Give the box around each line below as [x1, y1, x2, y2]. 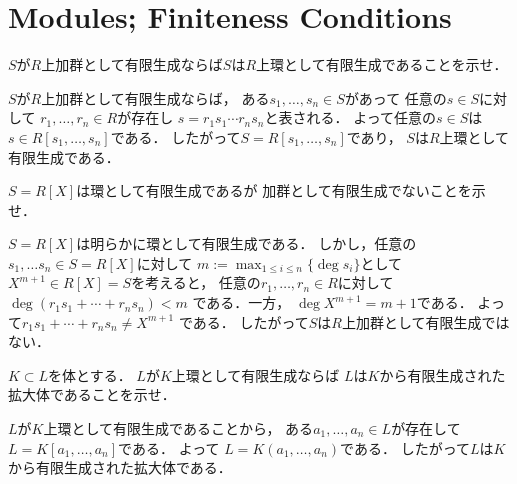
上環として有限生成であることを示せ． [256, 54, 508, 75]
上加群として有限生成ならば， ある [41, 87, 270, 108]
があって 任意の [344, 87, 447, 108]
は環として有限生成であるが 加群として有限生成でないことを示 [76, 180, 486, 201]
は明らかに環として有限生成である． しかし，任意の [76, 233, 417, 254]
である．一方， [192, 292, 291, 313]
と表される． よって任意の [264, 107, 437, 128]
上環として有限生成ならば [171, 364, 340, 385]
